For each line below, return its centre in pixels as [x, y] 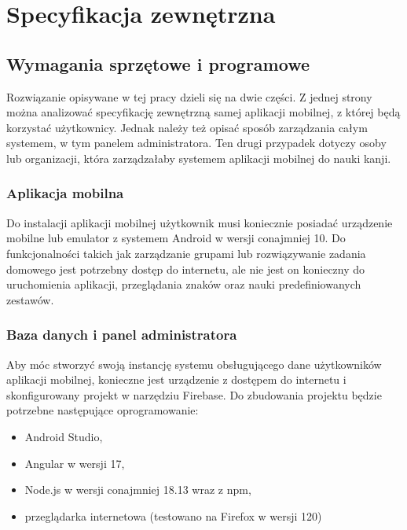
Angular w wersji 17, [75, 463]
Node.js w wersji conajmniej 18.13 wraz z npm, [138, 490]
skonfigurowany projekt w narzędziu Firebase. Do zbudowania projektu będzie [194, 394]
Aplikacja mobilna [65, 193]
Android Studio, [64, 436]
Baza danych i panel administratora [122, 335]
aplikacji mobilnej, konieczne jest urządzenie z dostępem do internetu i [176, 379]
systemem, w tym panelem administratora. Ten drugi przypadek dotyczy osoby [196, 143]
